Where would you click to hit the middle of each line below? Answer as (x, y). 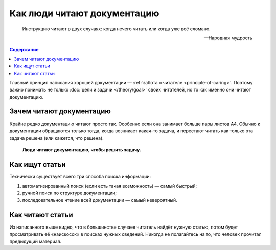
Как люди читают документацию (84, 13)
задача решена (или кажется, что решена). (57, 138)
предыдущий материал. (36, 241)
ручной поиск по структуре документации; (70, 193)
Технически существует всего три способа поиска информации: (80, 176)
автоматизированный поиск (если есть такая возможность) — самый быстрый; (110, 186)
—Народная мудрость (228, 38)
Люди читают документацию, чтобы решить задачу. (82, 150)
